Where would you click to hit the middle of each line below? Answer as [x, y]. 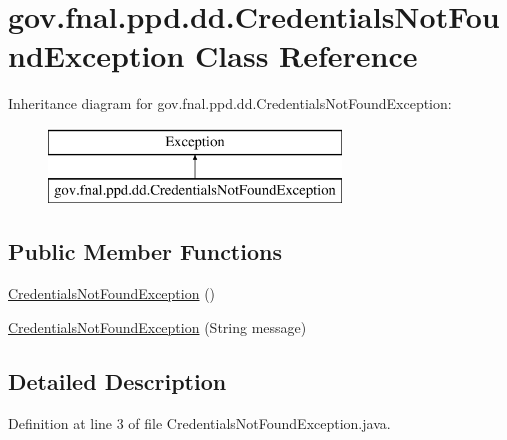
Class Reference [306, 55]
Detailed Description [117, 380]
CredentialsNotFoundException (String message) [157, 326]
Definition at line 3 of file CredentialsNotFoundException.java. [199, 422]
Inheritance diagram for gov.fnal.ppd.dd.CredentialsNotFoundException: [230, 103]
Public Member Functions [145, 251]
